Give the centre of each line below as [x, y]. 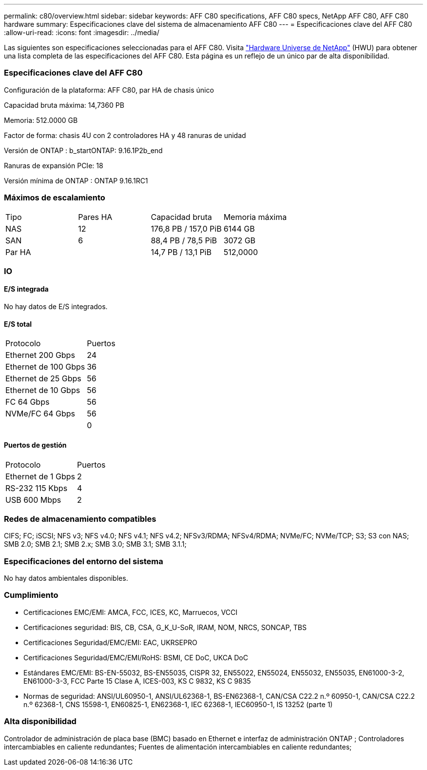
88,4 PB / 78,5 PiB [184, 240]
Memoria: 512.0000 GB [41, 120]
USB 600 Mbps [33, 500]
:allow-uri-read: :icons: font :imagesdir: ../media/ [82, 32]
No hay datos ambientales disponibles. [66, 578]
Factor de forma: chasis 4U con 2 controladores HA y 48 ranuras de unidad [125, 135]
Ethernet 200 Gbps [40, 355]
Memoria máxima [255, 217]
